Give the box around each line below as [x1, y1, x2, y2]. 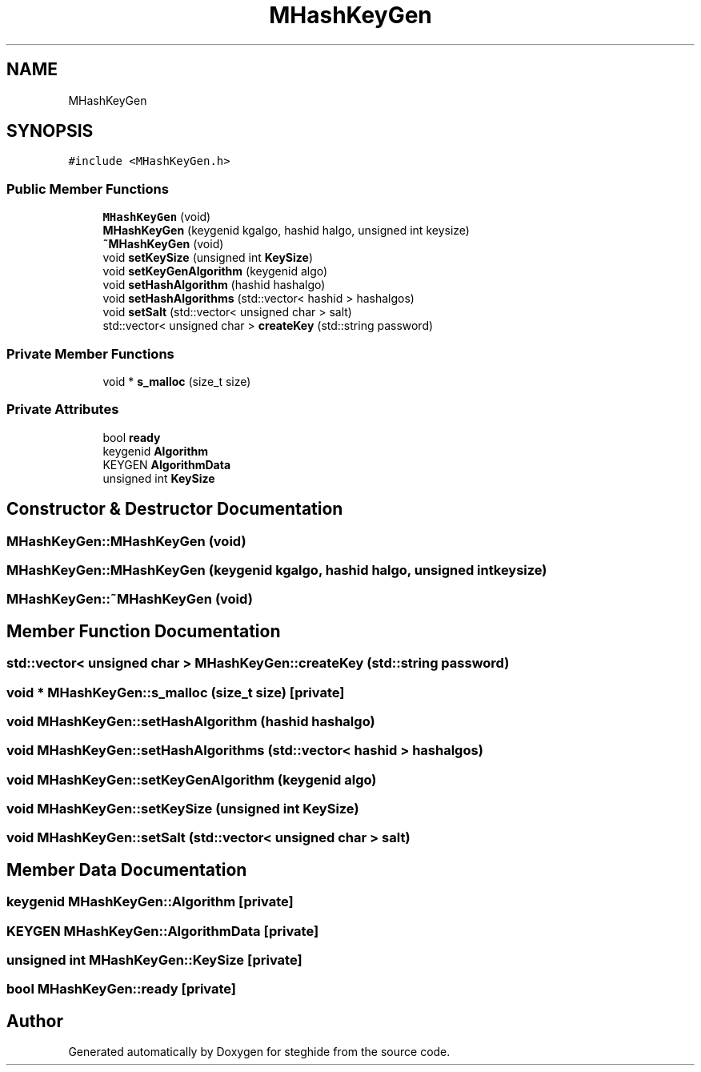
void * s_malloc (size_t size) [102, 374, 251, 388]
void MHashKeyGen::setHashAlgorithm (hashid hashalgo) [6, 713, 375, 729]
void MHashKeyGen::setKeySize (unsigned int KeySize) [6, 801, 359, 817]
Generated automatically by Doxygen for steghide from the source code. [68, 1045, 451, 1059]
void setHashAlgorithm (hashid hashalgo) [102, 278, 326, 292]
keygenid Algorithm [102, 444, 209, 458]
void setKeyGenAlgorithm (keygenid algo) [102, 264, 328, 279]
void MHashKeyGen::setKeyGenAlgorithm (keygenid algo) [6, 771, 377, 788]
